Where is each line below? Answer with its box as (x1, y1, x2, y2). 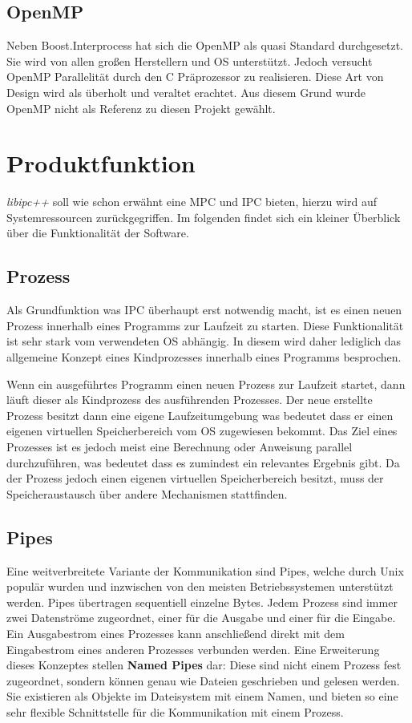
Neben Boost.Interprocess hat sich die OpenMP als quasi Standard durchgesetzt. (6, 37, 403, 54)
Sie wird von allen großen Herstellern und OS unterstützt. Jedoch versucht (6, 52, 373, 69)
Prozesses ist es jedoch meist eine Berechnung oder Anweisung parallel (6, 438, 353, 455)
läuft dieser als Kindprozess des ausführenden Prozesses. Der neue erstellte (6, 391, 373, 408)
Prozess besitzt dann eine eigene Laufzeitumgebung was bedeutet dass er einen (6, 406, 394, 423)
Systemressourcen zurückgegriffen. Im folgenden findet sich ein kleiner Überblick (6, 208, 401, 225)
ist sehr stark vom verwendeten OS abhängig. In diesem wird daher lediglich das (6, 333, 402, 349)
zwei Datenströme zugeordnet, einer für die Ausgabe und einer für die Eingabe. (6, 609, 396, 626)
